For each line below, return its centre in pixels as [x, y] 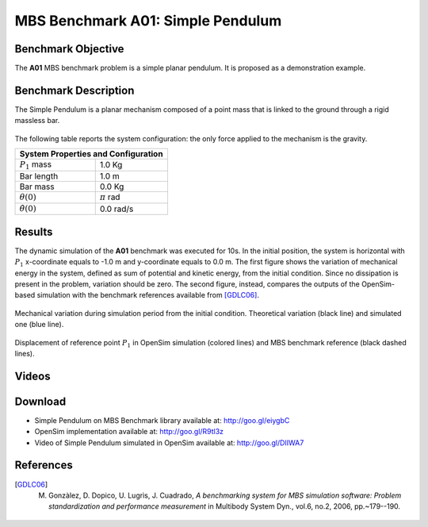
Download [40, 401]
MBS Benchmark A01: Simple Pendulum [148, 21]
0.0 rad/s [117, 209]
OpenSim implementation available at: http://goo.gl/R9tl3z [129, 432]
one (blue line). [39, 325]
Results [34, 231]
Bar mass [37, 187]
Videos [32, 376]
